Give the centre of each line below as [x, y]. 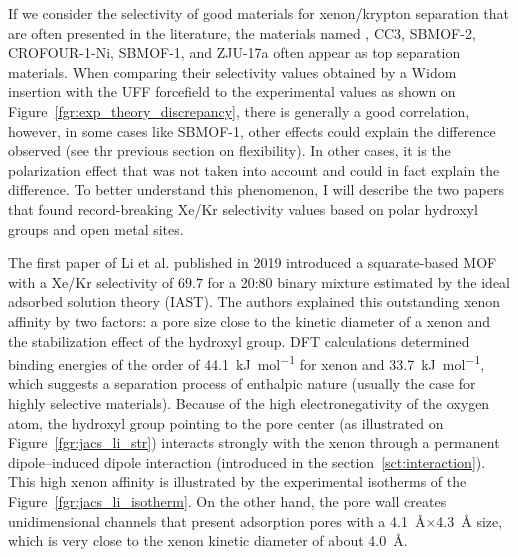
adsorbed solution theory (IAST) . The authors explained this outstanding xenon [254, 301]
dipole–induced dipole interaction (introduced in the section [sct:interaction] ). [247, 461]
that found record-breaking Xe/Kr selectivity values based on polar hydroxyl [243, 208]
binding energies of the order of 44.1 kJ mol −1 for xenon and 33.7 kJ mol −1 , [246, 362]
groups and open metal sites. [96, 228]
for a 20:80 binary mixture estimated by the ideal [358, 281]
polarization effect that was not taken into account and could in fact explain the [254, 169]
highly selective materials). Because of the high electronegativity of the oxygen [249, 402]
